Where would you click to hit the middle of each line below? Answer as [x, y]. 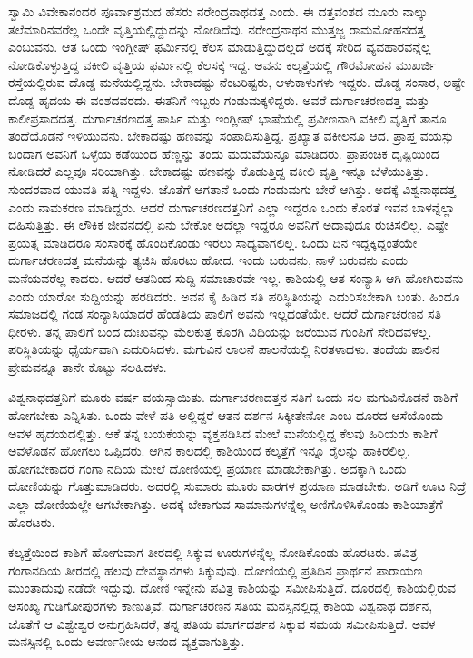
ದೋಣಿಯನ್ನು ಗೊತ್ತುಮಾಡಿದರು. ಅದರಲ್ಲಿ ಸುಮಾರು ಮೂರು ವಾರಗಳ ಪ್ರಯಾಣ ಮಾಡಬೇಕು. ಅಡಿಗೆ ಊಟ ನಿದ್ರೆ [237, 486]
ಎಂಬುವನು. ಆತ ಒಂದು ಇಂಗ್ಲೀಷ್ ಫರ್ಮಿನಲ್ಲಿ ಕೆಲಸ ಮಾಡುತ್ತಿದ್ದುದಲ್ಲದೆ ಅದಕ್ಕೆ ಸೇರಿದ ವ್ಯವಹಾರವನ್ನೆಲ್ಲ [220, 47]
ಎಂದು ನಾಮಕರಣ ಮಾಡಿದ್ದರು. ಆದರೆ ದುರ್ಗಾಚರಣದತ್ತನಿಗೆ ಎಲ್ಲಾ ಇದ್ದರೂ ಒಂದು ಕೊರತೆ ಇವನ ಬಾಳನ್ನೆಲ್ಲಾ [232, 206]
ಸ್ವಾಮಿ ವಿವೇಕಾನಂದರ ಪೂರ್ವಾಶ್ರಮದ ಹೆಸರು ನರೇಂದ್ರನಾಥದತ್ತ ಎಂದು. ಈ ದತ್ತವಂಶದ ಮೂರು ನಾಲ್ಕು [218, 11]
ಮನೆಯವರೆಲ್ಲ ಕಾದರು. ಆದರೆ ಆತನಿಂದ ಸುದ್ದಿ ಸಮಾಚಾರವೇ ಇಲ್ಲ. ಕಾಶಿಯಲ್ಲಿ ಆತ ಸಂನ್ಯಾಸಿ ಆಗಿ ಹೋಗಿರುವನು [236, 277]
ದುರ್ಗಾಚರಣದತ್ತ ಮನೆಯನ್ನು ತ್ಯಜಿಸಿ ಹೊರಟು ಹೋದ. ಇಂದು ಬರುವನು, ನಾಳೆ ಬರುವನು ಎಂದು [208, 260]
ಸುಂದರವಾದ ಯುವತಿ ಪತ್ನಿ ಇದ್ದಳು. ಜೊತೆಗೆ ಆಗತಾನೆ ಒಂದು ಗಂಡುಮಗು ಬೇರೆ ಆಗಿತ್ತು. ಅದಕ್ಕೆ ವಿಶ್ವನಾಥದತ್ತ [232, 188]
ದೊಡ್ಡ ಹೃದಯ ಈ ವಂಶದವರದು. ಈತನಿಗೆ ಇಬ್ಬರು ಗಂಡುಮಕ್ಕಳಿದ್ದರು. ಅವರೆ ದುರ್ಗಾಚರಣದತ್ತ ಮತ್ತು [219, 99]
